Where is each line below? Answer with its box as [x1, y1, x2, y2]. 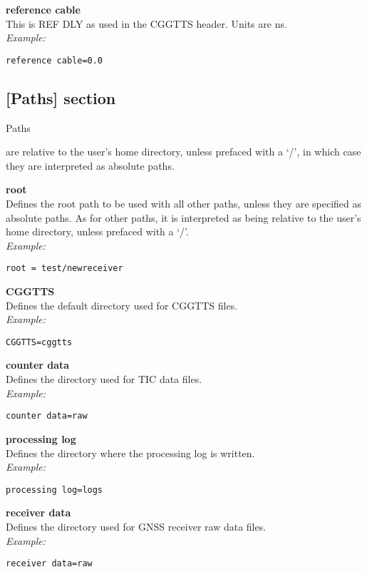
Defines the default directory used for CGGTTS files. [6, 297, 238, 312]
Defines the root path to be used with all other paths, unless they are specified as [6, 196, 361, 211]
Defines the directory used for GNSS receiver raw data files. [6, 519, 267, 533]
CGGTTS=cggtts [6, 337, 73, 347]
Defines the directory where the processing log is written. [6, 445, 255, 460]
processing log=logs [6, 484, 103, 495]
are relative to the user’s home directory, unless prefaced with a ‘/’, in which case [6, 144, 361, 159]
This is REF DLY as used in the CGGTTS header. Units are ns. [6, 16, 287, 31]
